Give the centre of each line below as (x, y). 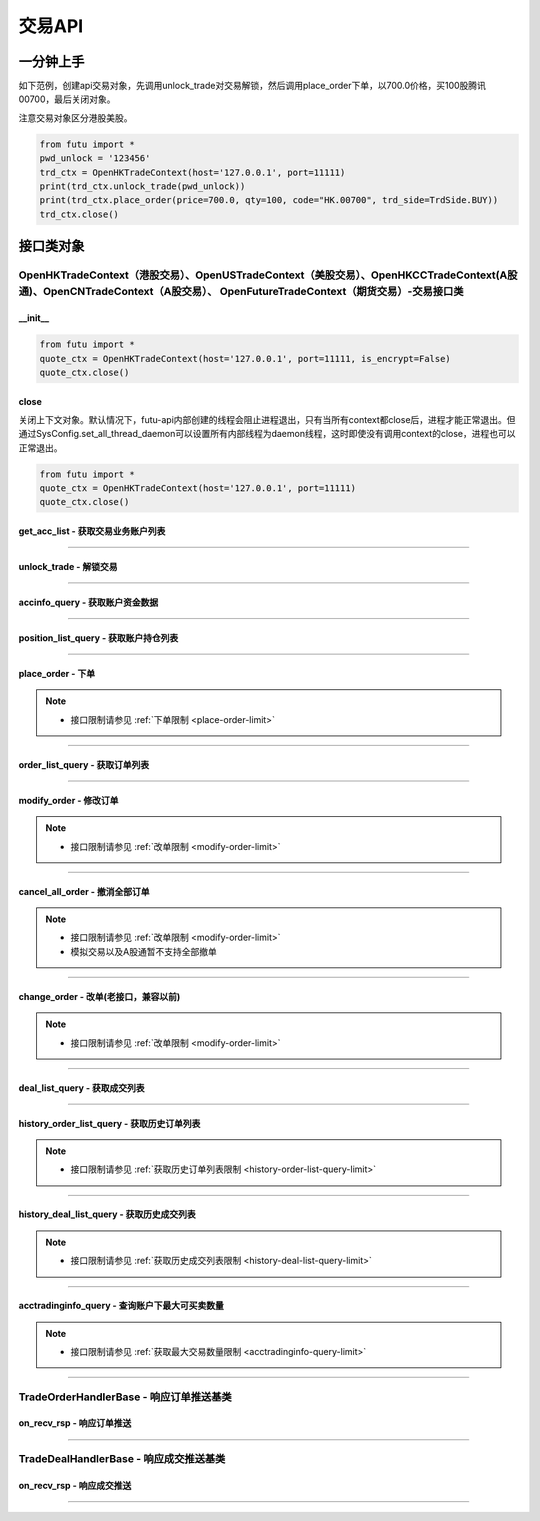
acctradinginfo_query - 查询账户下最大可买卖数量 (121, 1306)
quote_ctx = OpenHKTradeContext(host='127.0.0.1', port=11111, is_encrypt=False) (245, 358)
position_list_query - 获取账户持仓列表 (98, 638)
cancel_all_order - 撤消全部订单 (84, 891)
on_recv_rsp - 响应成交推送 (75, 1486)
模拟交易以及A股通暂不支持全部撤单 (143, 951)
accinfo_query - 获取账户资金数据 (88, 602)
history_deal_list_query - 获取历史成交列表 (107, 1214)
